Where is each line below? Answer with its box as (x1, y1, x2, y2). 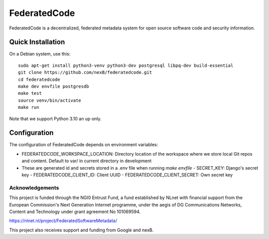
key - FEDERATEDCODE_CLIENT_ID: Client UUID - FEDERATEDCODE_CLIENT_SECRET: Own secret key (21, 172, 233, 178)
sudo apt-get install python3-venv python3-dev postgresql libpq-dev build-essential (18, 62, 234, 68)
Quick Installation (9, 38, 65, 46)
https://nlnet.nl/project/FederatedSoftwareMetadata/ (9, 218, 117, 224)
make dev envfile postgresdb (18, 84, 89, 89)
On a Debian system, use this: (9, 51, 71, 57)
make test (18, 90, 42, 96)
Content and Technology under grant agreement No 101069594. (9, 209, 141, 215)
